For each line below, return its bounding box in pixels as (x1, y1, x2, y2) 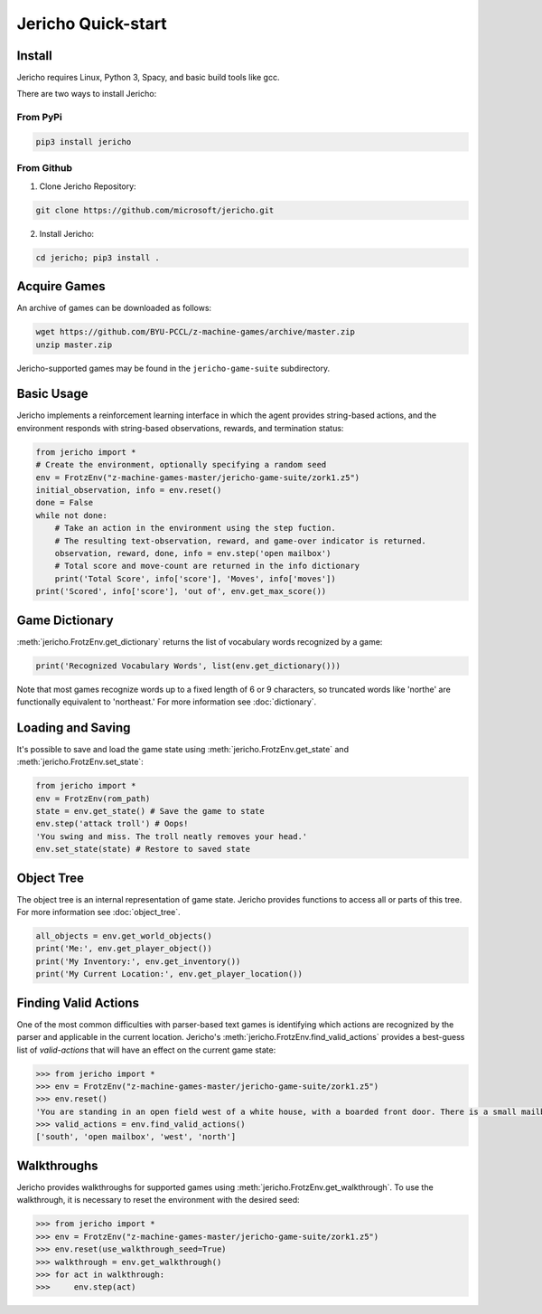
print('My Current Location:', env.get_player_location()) (35, 969, 303, 979)
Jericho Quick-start (16, 14, 167, 33)
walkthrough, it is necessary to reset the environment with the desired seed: (16, 1195, 300, 1205)
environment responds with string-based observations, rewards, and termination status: (16, 422, 344, 433)
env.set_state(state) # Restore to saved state (35, 844, 250, 855)
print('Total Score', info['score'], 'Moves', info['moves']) (54, 573, 336, 583)
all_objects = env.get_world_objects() (35, 931, 212, 941)
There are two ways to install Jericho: (16, 89, 157, 99)
